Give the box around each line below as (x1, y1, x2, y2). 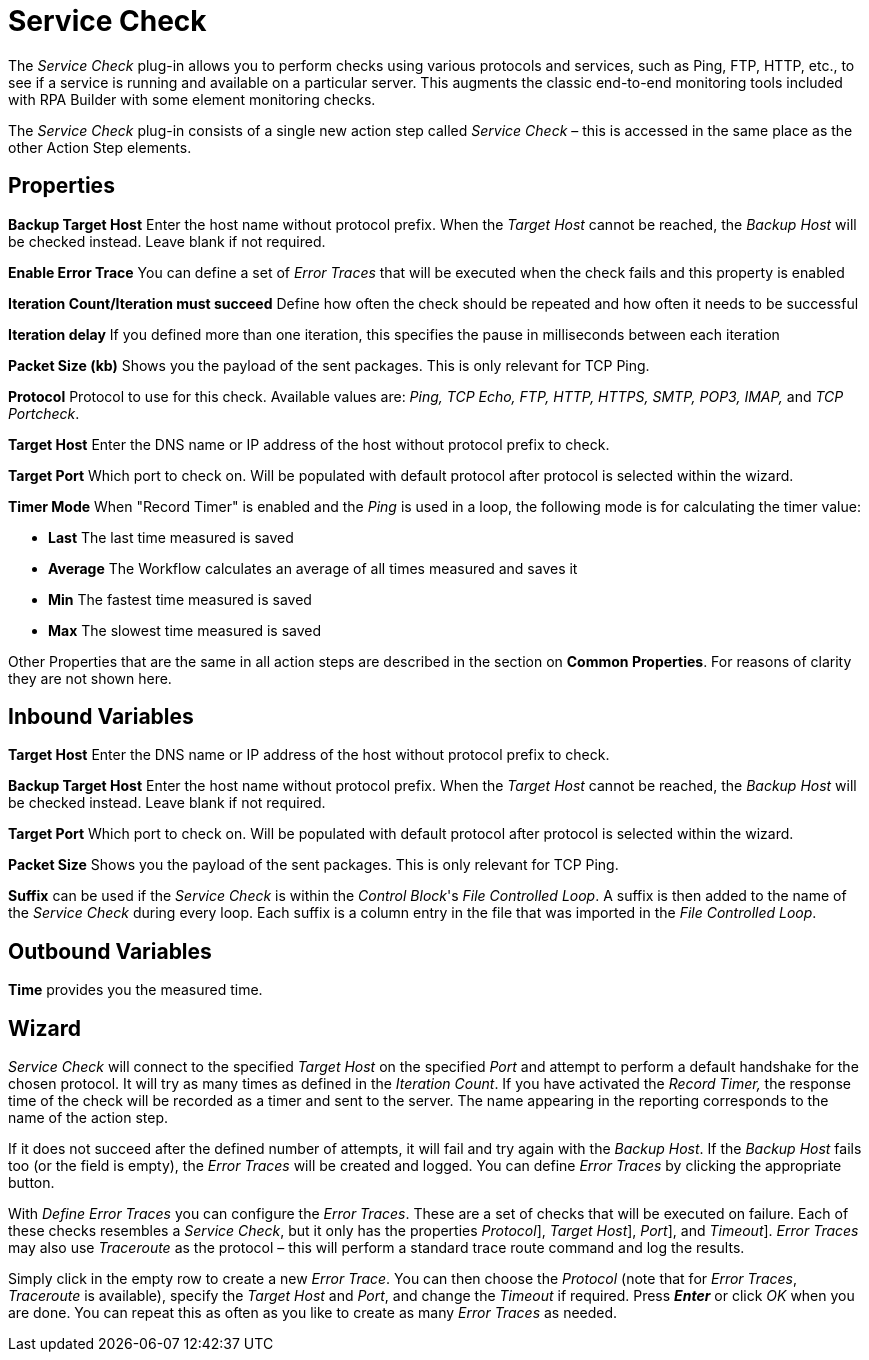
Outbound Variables (8, 938, 212, 964)
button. (8, 1174, 55, 1192)
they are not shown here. (8, 669, 172, 687)
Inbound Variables (8, 704, 194, 730)
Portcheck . (8, 404, 80, 422)
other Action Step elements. (8, 138, 192, 156)
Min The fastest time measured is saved (48, 590, 312, 608)
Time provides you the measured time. (8, 981, 263, 999)
